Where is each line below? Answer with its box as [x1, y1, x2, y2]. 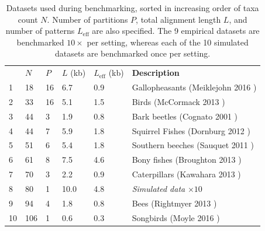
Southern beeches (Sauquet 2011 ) [132, 139, 254, 151]
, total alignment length [136, 13, 221, 25]
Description [132, 66, 180, 79]
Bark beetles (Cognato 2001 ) [132, 110, 238, 122]
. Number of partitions [47, 13, 128, 25]
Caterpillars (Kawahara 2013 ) [132, 168, 241, 180]
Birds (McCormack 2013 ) [132, 95, 225, 107]
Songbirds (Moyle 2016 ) [132, 211, 220, 223]
